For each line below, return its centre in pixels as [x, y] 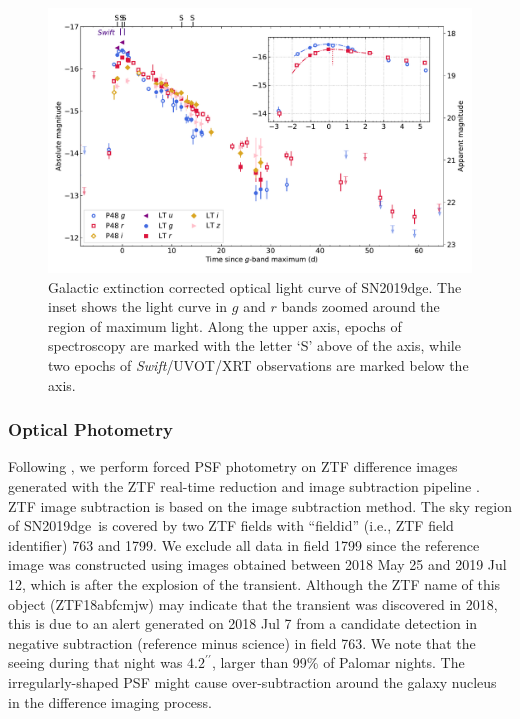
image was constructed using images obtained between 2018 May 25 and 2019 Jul [257, 564]
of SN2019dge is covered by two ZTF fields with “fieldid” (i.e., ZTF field [231, 525]
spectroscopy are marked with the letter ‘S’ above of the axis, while [254, 345]
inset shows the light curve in [138, 306]
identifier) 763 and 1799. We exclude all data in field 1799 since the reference [244, 544]
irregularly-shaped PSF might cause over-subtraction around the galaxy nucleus [252, 681]
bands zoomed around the [360, 306]
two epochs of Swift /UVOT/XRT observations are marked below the [258, 364]
